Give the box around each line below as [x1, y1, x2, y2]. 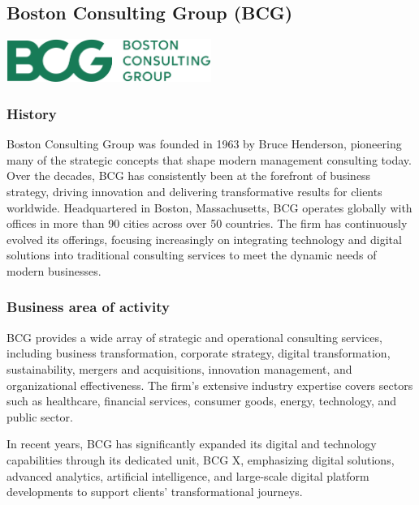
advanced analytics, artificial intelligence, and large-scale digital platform [6, 467, 369, 484]
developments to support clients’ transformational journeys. [6, 483, 303, 500]
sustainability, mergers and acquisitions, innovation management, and [6, 360, 352, 377]
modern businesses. [6, 262, 102, 279]
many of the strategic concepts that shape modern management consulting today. [6, 151, 412, 168]
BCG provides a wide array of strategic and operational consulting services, [6, 328, 382, 345]
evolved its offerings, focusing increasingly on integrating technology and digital [6, 230, 402, 247]
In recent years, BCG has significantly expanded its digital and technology [6, 435, 377, 452]
